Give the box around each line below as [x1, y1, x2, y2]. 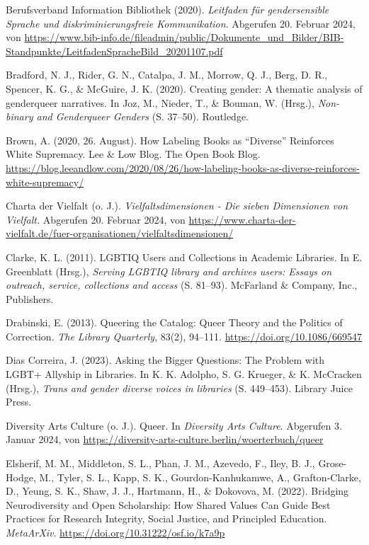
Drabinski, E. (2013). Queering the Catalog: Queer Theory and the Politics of [6, 315, 343, 330]
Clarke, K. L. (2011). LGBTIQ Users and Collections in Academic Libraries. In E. [6, 249, 363, 264]
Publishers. [6, 291, 54, 306]
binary [6, 109, 33, 124]
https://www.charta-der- [188, 212, 296, 226]
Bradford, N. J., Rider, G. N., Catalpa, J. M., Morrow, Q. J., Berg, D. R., [6, 67, 328, 82]
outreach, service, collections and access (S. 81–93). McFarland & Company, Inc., [6, 277, 358, 292]
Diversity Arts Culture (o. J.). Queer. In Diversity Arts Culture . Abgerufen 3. [6, 418, 342, 432]
